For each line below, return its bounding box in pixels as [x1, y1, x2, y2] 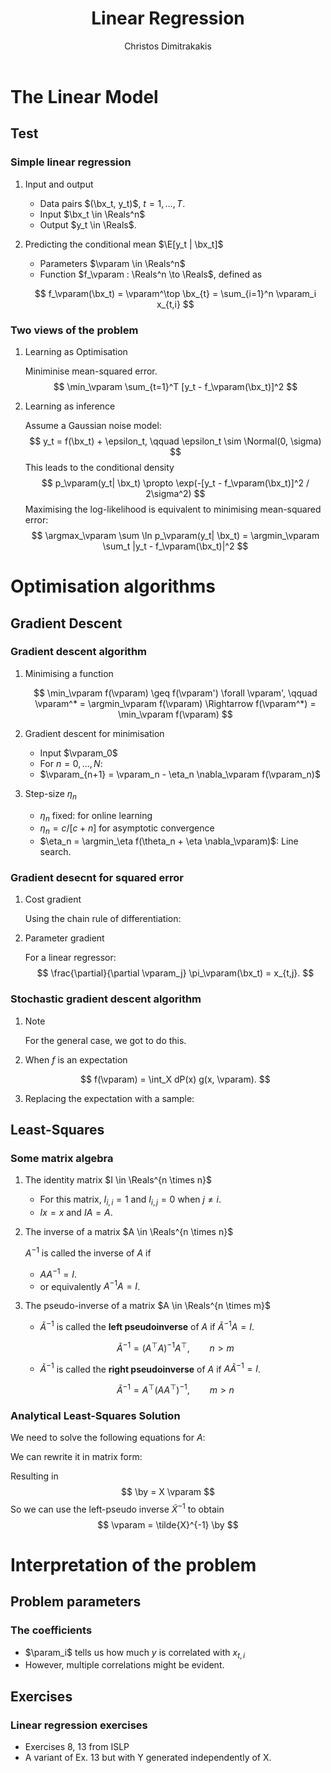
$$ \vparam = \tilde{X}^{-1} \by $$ [97, 1518, 239, 1531]
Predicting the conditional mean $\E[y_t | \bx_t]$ [24, 238, 224, 250]
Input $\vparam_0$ [39, 747, 118, 759]
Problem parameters [10, 1593, 142, 1611]
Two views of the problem [10, 323, 139, 337]
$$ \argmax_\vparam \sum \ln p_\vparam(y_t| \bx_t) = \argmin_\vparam [31, 529, 320, 541]
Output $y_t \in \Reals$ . [39, 218, 137, 231]
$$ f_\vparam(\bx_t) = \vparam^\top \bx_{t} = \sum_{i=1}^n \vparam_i [34, 287, 317, 299]
